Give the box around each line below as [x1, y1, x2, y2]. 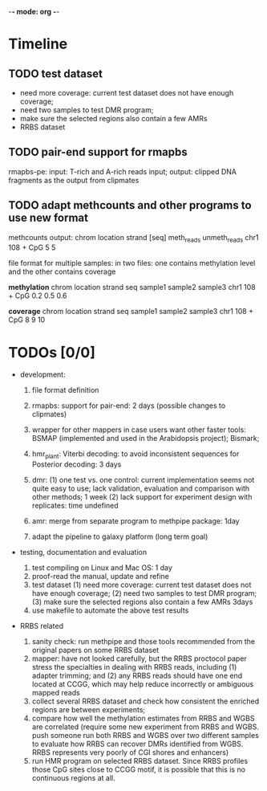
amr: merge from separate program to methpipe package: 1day [31, 516, 240, 526]
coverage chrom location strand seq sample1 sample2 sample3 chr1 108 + [8, 307, 254, 316]
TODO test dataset [8, 67, 103, 80]
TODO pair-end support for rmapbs [8, 145, 188, 159]
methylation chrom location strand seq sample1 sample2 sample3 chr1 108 [8, 283, 257, 292]
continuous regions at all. [31, 773, 116, 783]
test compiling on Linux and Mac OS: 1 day [31, 563, 172, 573]
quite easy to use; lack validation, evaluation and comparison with [31, 483, 250, 493]
